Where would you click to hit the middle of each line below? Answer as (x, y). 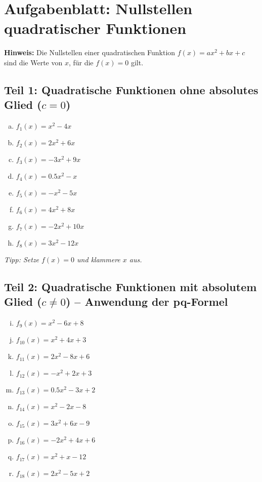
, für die (81, 62)
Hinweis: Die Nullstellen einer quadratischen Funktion (90, 52)
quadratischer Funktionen (95, 28)
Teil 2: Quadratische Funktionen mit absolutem (130, 287)
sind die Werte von (33, 62)
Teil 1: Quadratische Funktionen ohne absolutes (131, 89)
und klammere (99, 259)
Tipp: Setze (22, 259)
